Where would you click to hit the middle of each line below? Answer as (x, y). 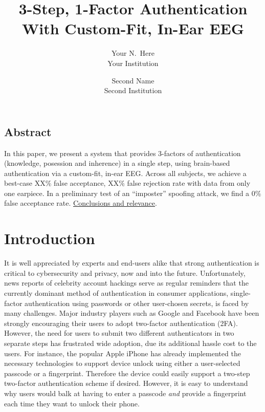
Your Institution (133, 63)
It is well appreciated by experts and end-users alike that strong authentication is (132, 263)
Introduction (50, 238)
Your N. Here (133, 53)
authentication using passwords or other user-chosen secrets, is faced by (137, 303)
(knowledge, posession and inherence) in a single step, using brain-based (117, 163)
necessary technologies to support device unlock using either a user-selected (122, 363)
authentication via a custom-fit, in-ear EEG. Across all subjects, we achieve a (125, 173)
